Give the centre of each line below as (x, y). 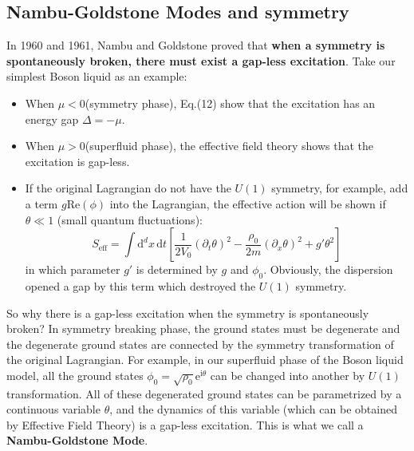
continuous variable (53, 409)
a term (41, 203)
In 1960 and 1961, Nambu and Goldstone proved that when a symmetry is (196, 45)
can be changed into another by (288, 375)
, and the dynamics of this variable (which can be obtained (253, 409)
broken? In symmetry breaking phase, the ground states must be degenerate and (203, 328)
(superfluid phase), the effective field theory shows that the (229, 146)
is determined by (177, 269)
